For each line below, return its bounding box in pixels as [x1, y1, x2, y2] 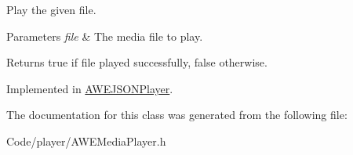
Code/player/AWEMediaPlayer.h [6, 132, 166, 149]
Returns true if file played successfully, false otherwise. [6, 54, 267, 70]
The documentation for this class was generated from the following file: [6, 106, 348, 123]
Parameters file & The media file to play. [6, 27, 203, 44]
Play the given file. [6, 2, 96, 17]
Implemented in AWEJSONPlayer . [6, 80, 173, 96]
